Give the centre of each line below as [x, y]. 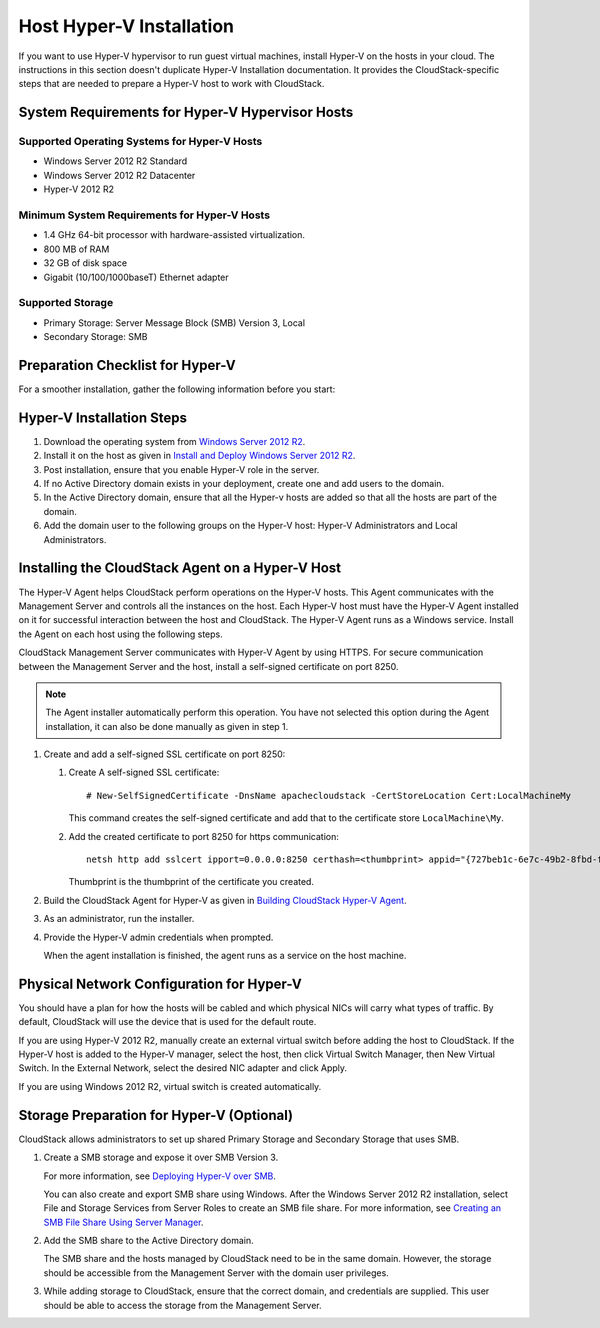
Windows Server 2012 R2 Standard [115, 161]
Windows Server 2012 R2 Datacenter [119, 175]
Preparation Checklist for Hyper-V [127, 365]
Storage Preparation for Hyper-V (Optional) [156, 1115]
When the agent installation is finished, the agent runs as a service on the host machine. [225, 955]
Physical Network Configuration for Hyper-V [160, 983]
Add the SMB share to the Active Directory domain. [148, 1241]
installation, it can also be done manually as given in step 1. [167, 726]
